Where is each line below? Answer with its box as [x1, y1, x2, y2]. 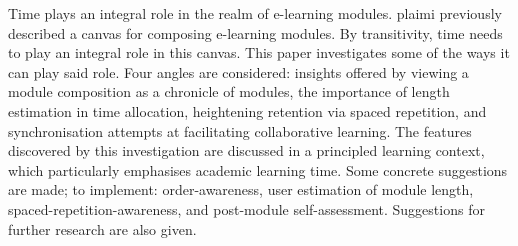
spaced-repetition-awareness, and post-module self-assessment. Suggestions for [8, 198, 485, 219]
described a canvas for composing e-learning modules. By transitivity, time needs [8, 22, 503, 43]
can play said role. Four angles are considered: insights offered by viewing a [8, 61, 469, 82]
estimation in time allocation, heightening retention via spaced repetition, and [8, 100, 487, 121]
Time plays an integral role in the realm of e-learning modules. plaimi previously [8, 3, 502, 23]
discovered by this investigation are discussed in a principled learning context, [8, 140, 485, 161]
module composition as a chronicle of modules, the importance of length [8, 81, 450, 102]
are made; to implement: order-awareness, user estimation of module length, [8, 179, 474, 200]
